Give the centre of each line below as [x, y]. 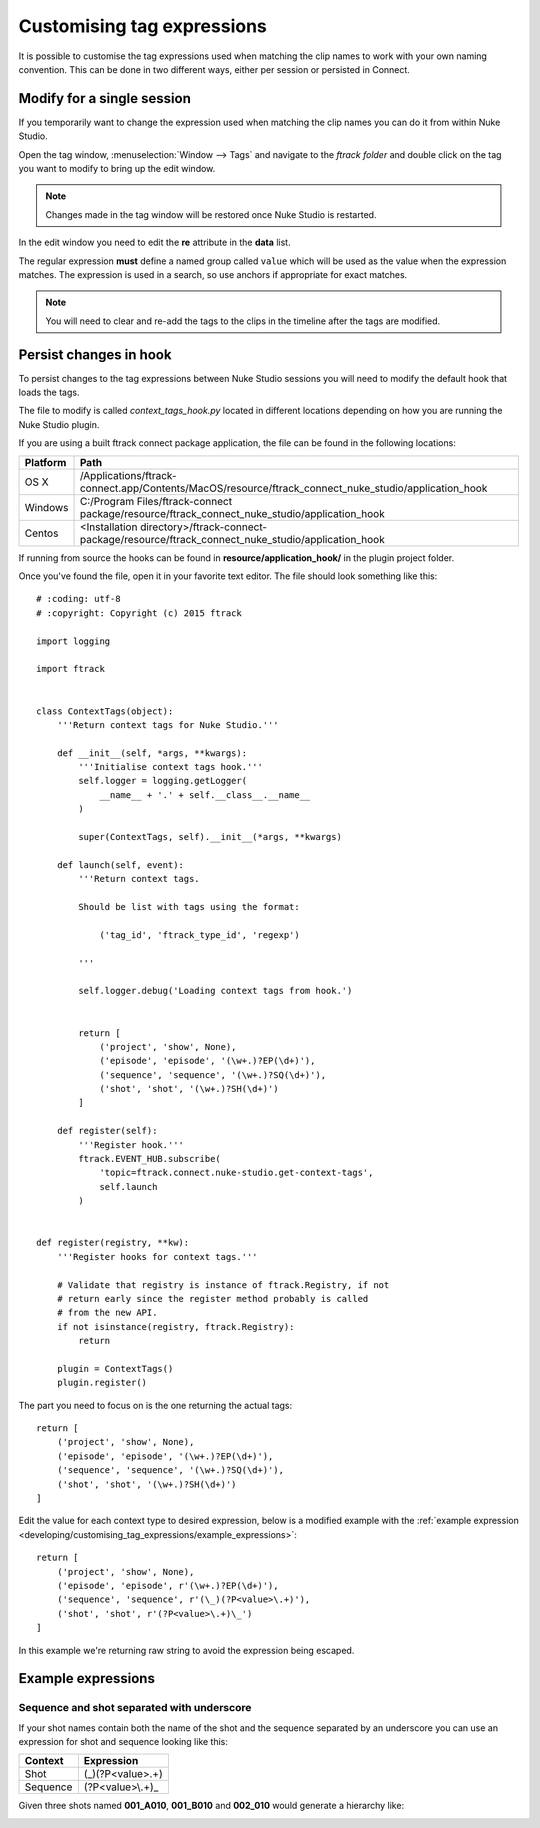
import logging [73, 641]
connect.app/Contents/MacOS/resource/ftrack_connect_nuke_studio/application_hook [283, 488]
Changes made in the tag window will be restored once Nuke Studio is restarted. [211, 214]
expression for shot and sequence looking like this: [123, 1742]
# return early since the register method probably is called [212, 1298]
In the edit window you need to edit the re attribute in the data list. [154, 242]
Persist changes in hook [95, 354]
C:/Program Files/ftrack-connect [156, 501]
